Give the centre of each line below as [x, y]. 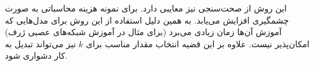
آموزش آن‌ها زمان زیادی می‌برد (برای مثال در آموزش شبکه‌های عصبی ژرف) [143, 32]
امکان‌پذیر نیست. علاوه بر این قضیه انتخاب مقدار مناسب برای [198, 43]
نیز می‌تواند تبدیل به [40, 43]
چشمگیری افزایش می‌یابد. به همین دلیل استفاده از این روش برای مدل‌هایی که [147, 20]
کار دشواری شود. [36, 55]
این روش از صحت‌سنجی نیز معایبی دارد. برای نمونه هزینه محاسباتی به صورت [146, 8]
